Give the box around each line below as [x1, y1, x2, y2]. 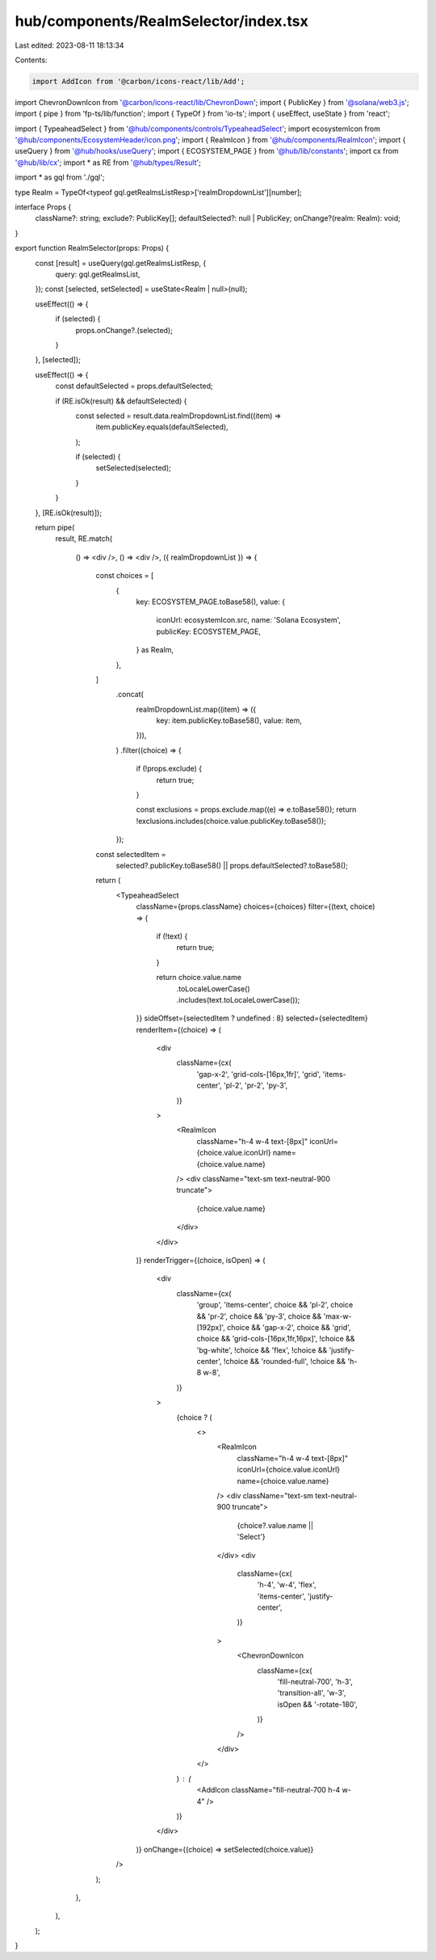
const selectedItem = [95, 849, 166, 859]
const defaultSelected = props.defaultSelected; [55, 381, 213, 391]
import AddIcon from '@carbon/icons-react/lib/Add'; [31, 77, 245, 86]
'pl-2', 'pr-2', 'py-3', [223, 1080, 288, 1091]
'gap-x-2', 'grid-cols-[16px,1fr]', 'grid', [196, 1069, 321, 1079]
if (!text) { [156, 931, 188, 941]
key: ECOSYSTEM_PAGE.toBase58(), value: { [136, 597, 286, 606]
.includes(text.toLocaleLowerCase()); [176, 995, 300, 1004]
